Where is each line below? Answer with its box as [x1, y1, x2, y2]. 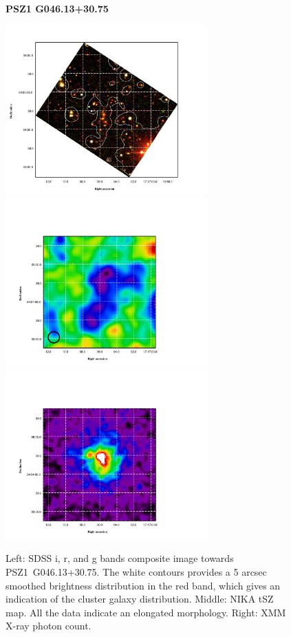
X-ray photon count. [6, 618, 91, 633]
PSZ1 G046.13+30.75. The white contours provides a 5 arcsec [6, 564, 267, 578]
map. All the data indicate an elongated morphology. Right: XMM [6, 605, 286, 619]
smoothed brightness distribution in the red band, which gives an [6, 578, 281, 592]
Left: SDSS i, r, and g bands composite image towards [6, 551, 234, 565]
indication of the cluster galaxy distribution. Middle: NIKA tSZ [6, 592, 274, 606]
